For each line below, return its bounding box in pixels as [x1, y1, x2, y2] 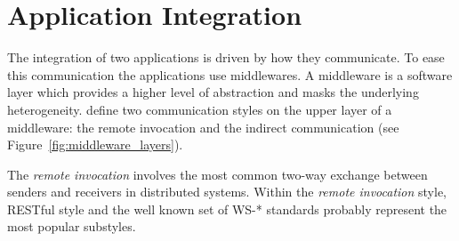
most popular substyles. [7, 217, 136, 236]
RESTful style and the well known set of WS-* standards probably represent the [7, 199, 447, 218]
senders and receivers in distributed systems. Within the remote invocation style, [7, 182, 447, 201]
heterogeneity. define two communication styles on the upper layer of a [7, 100, 392, 118]
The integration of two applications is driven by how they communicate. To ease [7, 48, 445, 67]
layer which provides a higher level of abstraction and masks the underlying [7, 83, 419, 101]
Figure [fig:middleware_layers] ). [7, 135, 183, 154]
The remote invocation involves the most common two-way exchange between [7, 165, 428, 183]
